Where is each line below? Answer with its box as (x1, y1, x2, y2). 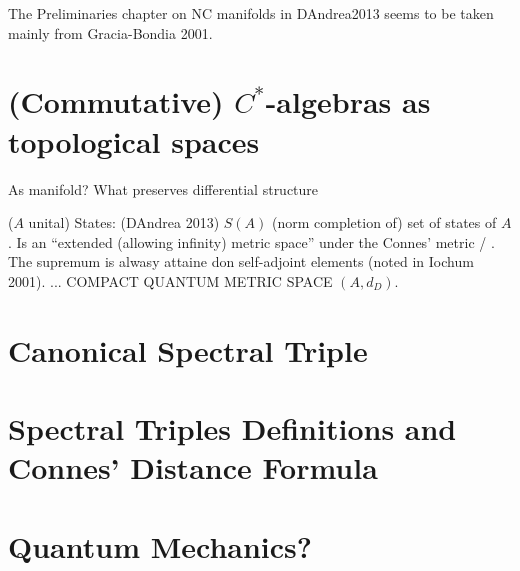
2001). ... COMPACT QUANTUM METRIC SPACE (8, 270, 333, 291)
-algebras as (265, 81, 431, 122)
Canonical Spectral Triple (8, 329, 368, 370)
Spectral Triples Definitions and (8, 408, 457, 449)
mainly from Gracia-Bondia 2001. (8, 22, 213, 43)
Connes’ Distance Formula (8, 447, 378, 488)
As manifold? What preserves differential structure (8, 178, 319, 199)
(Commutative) (8, 81, 224, 122)
